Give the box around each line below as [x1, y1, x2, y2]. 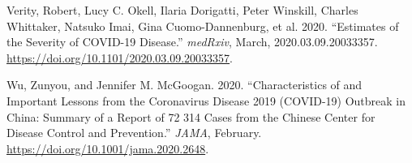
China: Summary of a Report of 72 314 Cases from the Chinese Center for [6, 108, 376, 125]
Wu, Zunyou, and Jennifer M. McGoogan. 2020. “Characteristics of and [6, 76, 363, 93]
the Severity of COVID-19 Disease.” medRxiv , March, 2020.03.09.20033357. [6, 33, 378, 50]
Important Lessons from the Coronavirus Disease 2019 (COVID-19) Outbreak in [6, 92, 406, 109]
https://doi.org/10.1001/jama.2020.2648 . [6, 139, 209, 157]
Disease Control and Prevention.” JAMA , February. [6, 124, 262, 141]
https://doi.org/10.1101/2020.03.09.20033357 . [6, 49, 234, 66]
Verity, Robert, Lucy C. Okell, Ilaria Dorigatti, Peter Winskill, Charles [6, 2, 358, 18]
